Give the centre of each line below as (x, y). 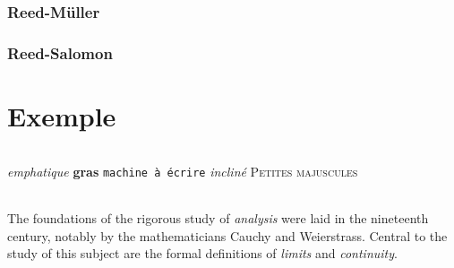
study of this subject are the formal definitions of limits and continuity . (202, 253)
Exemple (62, 115)
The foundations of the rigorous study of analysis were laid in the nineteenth (218, 217)
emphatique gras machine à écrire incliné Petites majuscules (183, 171)
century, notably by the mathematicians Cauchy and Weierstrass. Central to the (227, 235)
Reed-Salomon (60, 52)
